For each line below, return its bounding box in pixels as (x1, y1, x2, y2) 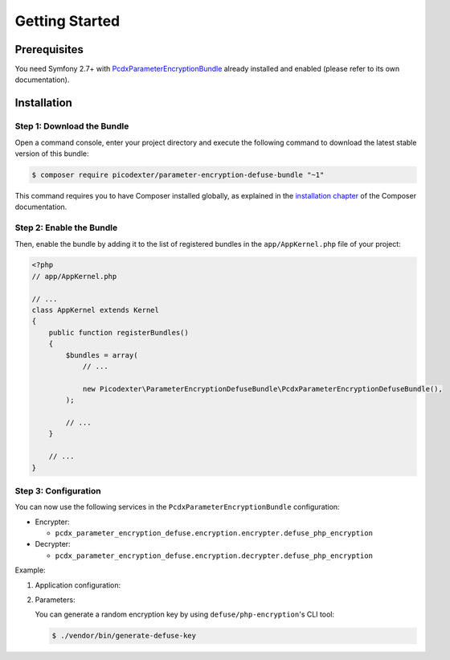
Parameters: (35, 595, 76, 605)
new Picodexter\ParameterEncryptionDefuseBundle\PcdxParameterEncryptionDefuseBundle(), (82, 384, 444, 393)
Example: (14, 565, 46, 575)
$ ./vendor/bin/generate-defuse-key (51, 631, 197, 641)
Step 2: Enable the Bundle (14, 222, 118, 233)
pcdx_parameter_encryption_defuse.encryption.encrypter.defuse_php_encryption (55, 529, 374, 538)
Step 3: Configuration (14, 485, 101, 496)
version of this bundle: (14, 149, 89, 158)
